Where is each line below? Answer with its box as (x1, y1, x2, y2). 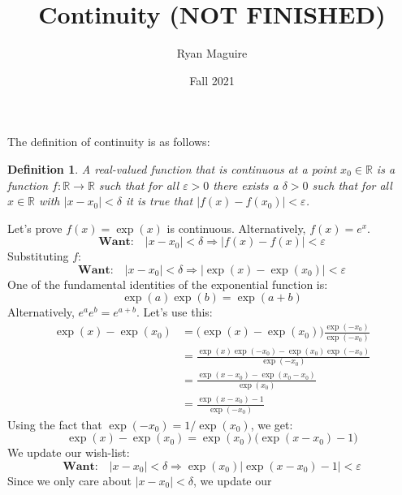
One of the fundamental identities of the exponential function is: (7, 275, 328, 292)
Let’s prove (7, 219, 63, 236)
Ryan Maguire (176, 45, 248, 62)
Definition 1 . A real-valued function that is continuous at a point (7, 160, 337, 177)
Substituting (7, 247, 69, 265)
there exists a (213, 176, 279, 193)
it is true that (125, 192, 193, 209)
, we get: (250, 415, 293, 433)
